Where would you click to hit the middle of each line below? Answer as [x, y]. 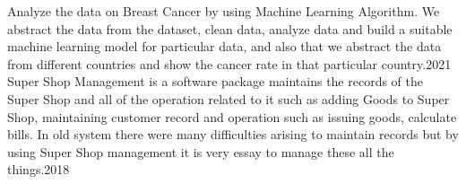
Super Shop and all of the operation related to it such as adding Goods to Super [229, 98]
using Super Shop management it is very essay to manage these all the [201, 151]
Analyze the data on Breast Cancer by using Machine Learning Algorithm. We [224, 11]
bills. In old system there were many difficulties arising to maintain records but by [233, 134]
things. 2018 [39, 169]
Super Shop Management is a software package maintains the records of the [216, 81]
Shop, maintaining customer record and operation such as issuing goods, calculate [232, 116]
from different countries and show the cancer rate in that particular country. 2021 [229, 63]
